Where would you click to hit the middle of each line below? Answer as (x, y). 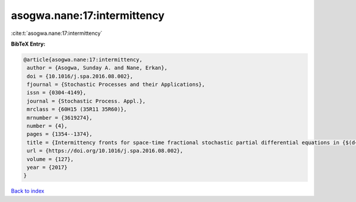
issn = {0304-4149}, (57, 93)
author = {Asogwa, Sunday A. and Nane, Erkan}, (97, 68)
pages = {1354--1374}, (60, 134)
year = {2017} (47, 167)
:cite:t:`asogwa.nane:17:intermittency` (57, 33)
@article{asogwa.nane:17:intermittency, (83, 60)
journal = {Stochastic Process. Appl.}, (86, 101)
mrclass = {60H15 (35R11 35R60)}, (77, 109)
